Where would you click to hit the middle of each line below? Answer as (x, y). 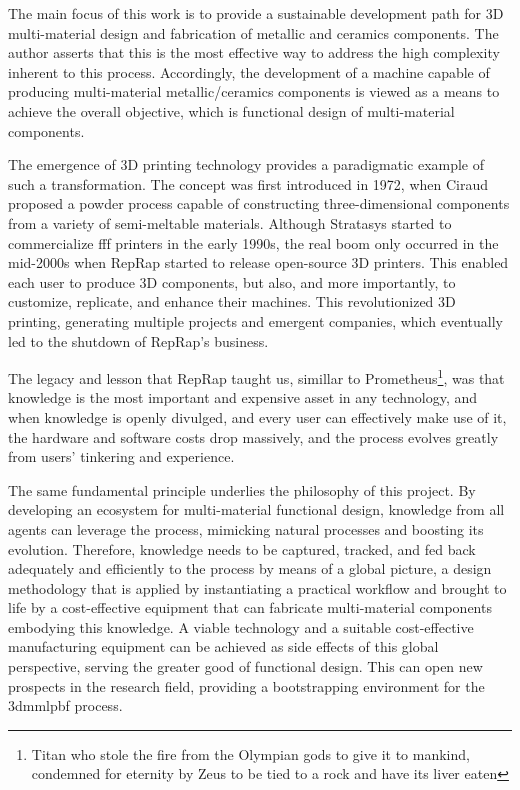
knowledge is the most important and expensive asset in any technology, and (243, 397)
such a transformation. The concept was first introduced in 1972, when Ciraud (248, 183)
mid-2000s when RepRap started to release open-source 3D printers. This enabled (258, 262)
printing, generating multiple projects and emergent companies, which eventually (255, 320)
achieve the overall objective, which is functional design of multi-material (231, 110)
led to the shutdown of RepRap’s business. (138, 340)
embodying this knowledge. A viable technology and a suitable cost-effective (241, 626)
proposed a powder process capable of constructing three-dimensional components (259, 203)
